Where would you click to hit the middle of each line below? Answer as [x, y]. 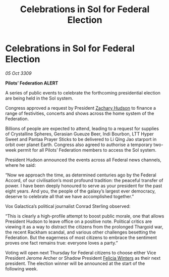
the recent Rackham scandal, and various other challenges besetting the [81, 232]
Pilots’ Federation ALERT [32, 83]
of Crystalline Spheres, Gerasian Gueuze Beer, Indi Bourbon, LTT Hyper [79, 134]
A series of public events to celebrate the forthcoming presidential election [83, 93]
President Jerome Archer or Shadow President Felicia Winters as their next [83, 258]
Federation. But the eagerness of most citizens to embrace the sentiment [81, 237]
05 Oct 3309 [18, 73]
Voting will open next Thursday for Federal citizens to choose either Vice [81, 252]
